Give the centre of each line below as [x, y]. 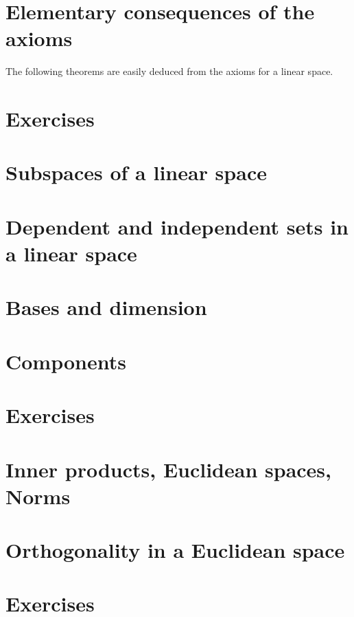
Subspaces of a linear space [136, 172]
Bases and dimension [106, 307]
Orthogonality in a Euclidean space [175, 550]
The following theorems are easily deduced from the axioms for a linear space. [169, 71]
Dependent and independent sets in [177, 226]
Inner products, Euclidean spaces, [168, 469]
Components [66, 361]
